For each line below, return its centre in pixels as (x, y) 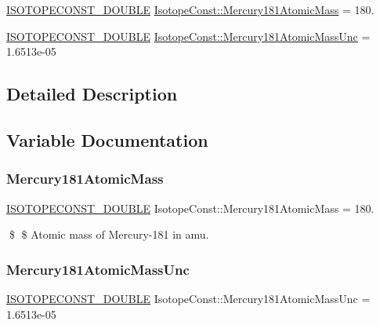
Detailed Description (92, 94)
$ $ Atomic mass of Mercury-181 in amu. (109, 234)
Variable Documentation (107, 139)
